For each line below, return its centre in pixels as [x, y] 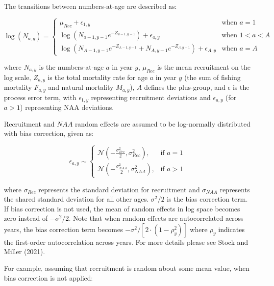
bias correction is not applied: [49, 277]
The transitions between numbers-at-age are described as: [90, 6]
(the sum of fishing [212, 77]
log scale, [18, 77]
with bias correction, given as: [49, 133]
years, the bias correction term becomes [63, 229]
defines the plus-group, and [185, 87]
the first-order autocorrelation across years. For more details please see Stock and [126, 242]
